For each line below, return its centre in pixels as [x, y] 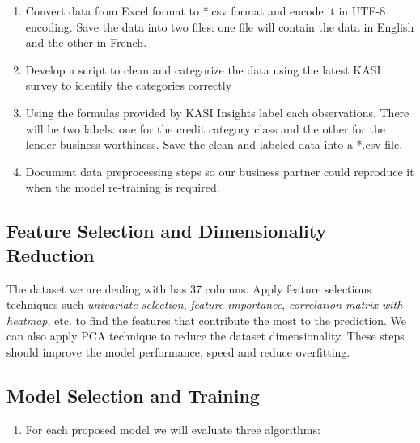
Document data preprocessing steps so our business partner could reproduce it [220, 171]
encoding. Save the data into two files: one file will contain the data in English [220, 26]
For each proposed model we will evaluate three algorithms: [173, 429]
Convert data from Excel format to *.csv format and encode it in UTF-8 [206, 11]
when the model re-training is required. [123, 187]
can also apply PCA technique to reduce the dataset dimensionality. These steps [206, 336]
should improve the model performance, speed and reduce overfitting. [178, 351]
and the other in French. [86, 42]
